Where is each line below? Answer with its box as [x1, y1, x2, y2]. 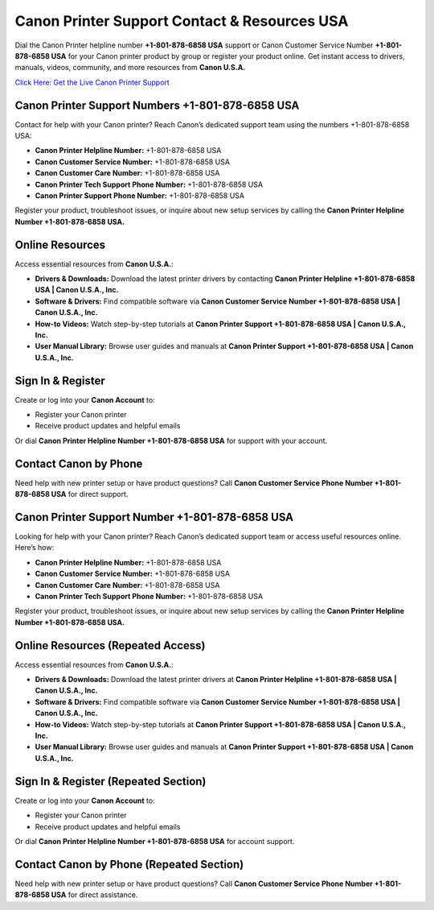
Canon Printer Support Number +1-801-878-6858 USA [14, 510, 293, 523]
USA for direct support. [51, 490, 129, 499]
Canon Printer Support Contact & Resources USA [14, 12, 349, 30]
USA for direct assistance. [51, 890, 138, 900]
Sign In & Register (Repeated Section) [14, 774, 207, 788]
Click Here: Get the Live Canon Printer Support [14, 77, 170, 87]
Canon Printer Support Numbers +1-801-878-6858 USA [14, 98, 300, 112]
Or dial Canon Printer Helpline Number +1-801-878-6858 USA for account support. [14, 836, 295, 846]
